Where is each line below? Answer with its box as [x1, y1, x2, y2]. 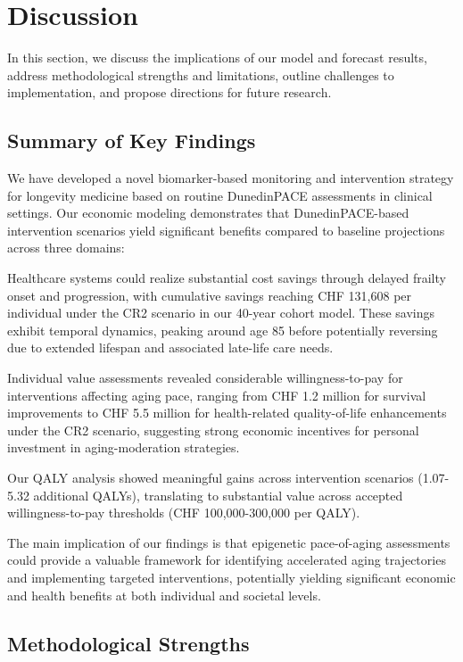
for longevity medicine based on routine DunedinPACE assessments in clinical [7, 186, 433, 204]
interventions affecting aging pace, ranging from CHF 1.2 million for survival [7, 385, 426, 404]
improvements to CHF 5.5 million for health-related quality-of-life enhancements [7, 403, 447, 422]
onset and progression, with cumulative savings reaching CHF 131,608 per [7, 285, 412, 304]
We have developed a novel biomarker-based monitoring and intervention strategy [7, 169, 454, 187]
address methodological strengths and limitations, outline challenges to [7, 65, 394, 84]
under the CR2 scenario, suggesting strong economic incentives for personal [7, 420, 419, 439]
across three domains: [7, 238, 125, 257]
